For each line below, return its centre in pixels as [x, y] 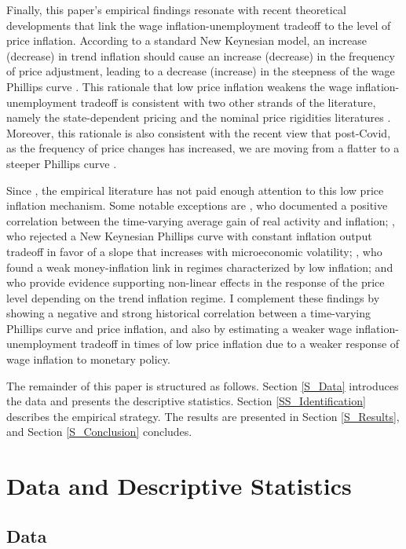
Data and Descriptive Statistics [179, 486]
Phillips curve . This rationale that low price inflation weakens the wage [179, 86]
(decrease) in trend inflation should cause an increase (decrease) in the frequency [201, 55]
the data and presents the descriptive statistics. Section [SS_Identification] [186, 401]
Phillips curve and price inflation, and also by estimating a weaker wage [179, 328]
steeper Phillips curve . [62, 163]
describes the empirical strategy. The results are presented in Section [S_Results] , [203, 416]
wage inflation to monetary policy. [88, 359]
